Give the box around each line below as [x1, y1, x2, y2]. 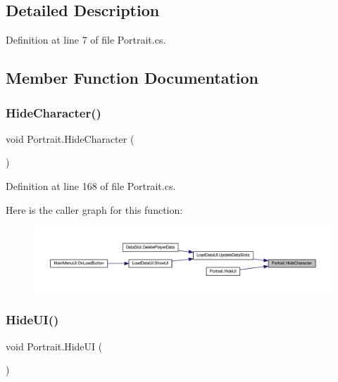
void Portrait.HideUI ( [6, 338, 103, 353]
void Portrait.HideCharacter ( [6, 131, 134, 146]
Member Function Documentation [6, 67, 259, 89]
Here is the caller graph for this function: [6, 202, 183, 217]
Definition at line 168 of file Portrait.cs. [6, 178, 176, 193]
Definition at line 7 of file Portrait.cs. [6, 32, 166, 47]
